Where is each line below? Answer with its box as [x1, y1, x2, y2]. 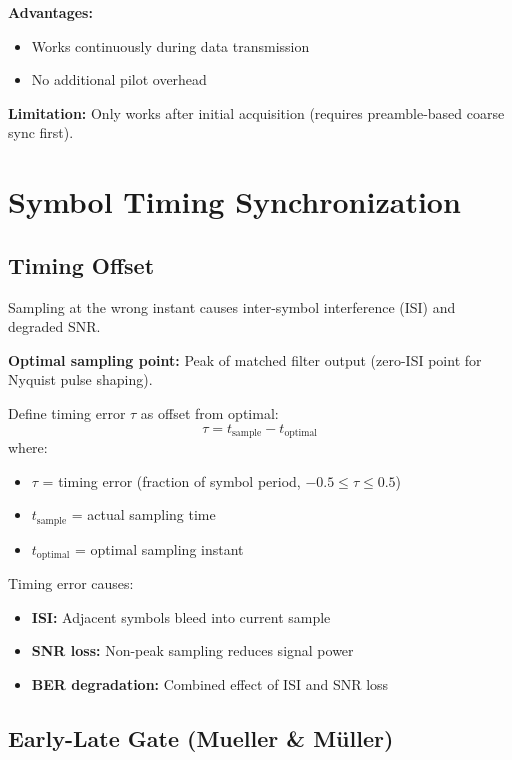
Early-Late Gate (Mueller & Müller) [8, 722, 394, 753]
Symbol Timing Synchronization [8, 181, 461, 222]
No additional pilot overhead [31, 69, 207, 90]
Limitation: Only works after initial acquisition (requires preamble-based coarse [8, 102, 505, 123]
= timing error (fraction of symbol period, [42, 470, 301, 491]
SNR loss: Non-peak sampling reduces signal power [31, 640, 354, 661]
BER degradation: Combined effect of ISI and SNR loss [31, 673, 389, 694]
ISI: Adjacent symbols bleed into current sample [31, 606, 331, 627]
